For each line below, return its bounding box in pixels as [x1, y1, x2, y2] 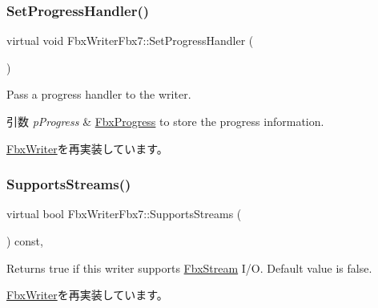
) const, [6, 233, 43, 249]
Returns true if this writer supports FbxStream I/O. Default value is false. [6, 259, 372, 276]
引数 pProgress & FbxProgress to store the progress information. [6, 113, 324, 129]
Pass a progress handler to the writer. [6, 86, 191, 103]
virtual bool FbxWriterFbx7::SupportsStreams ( [6, 205, 242, 222]
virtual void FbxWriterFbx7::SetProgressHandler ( [6, 32, 254, 49]
